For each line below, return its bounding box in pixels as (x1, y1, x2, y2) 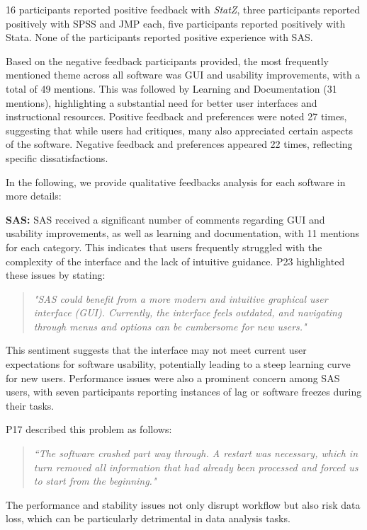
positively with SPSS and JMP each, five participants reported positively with (6, 16, 346, 30)
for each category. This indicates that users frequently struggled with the (6, 239, 322, 254)
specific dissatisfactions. (6, 150, 108, 165)
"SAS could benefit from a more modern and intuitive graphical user (33, 291, 328, 306)
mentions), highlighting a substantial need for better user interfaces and (6, 95, 317, 110)
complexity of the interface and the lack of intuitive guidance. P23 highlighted (6, 253, 345, 268)
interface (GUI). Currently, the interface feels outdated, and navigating (33, 305, 342, 320)
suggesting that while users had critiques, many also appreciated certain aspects (6, 122, 353, 137)
